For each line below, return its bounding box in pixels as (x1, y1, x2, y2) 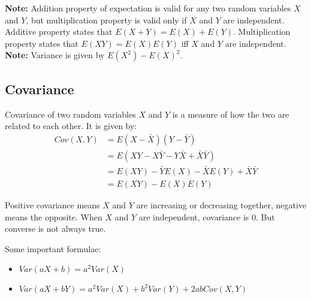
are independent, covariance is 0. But (138, 210, 275, 223)
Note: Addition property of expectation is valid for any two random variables (5, 2, 291, 14)
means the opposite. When (5, 210, 102, 223)
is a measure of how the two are (172, 107, 289, 120)
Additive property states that (5, 25, 113, 38)
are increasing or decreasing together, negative (136, 199, 307, 211)
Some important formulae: (5, 242, 101, 255)
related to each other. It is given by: (5, 119, 137, 132)
